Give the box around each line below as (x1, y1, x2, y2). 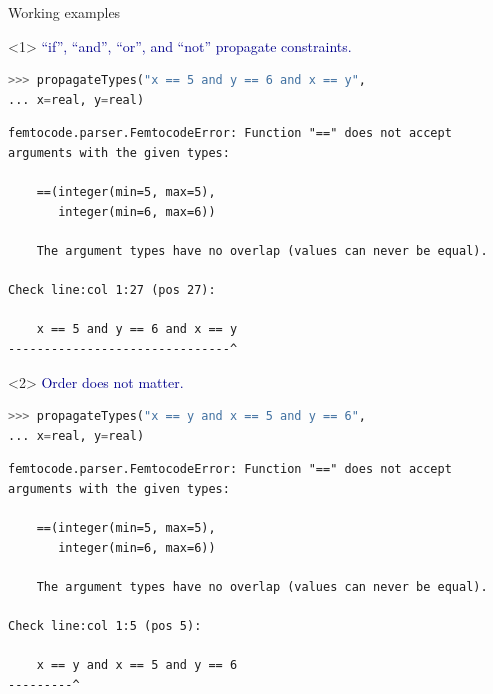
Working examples (8, 2, 121, 22)
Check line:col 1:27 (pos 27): (8, 283, 216, 298)
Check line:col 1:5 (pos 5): (8, 619, 202, 634)
